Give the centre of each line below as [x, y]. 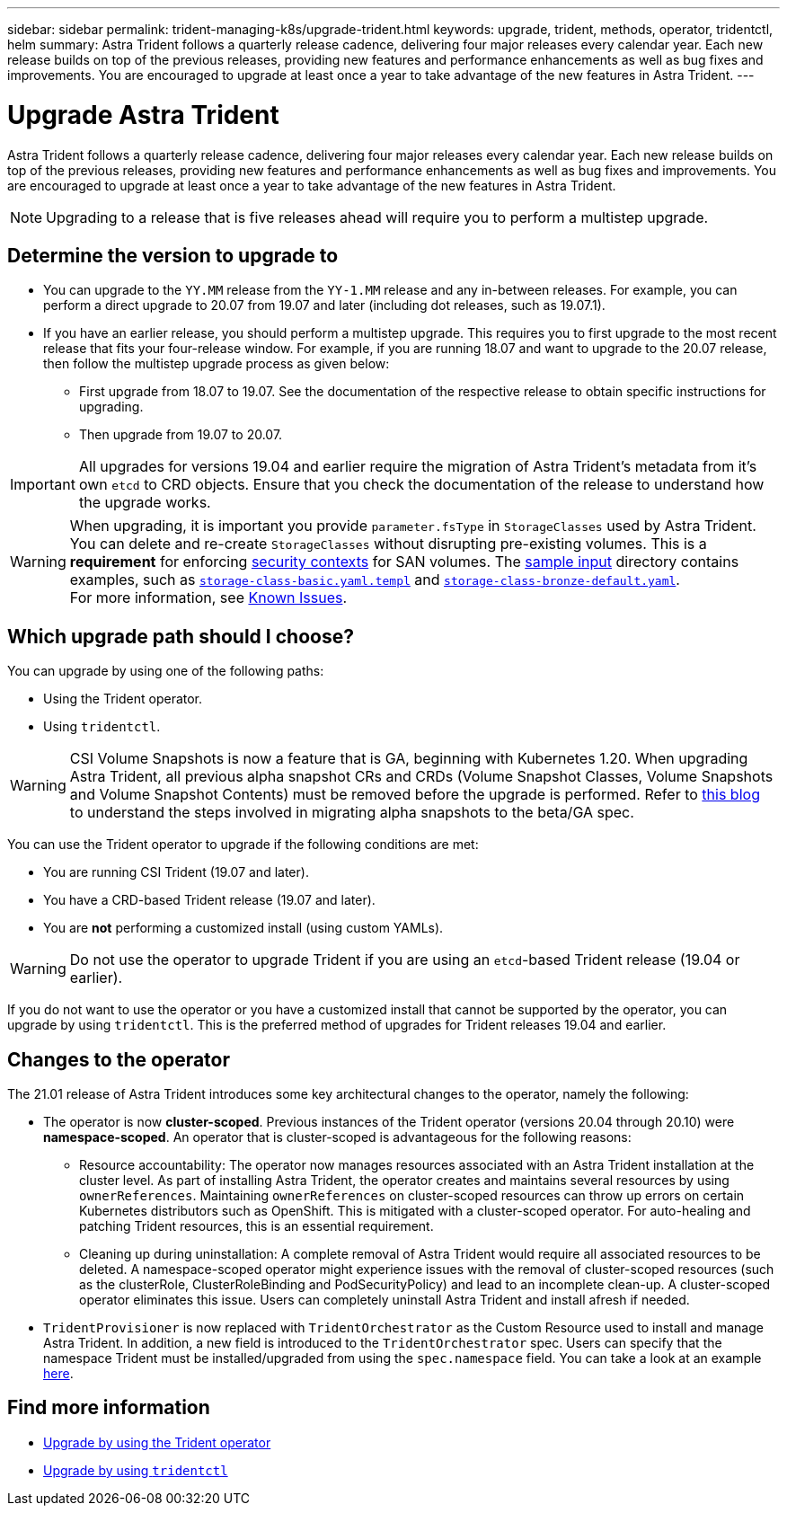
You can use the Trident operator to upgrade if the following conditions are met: [243, 845]
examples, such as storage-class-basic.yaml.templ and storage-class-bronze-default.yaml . [375, 580]
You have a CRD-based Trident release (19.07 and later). [209, 900]
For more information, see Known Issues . [208, 598]
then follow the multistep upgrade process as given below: [217, 364]
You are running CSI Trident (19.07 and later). [176, 872]
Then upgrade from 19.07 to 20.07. [181, 435]
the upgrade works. [145, 503]
